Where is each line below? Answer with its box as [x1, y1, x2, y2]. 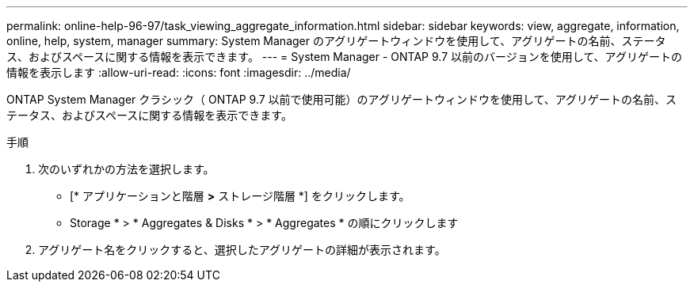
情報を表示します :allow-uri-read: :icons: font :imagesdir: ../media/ [6, 66, 351, 79]
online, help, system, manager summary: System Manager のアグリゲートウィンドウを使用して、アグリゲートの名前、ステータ [6, 34, 666, 47]
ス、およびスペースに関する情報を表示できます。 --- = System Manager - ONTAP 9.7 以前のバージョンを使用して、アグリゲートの [6, 50, 682, 63]
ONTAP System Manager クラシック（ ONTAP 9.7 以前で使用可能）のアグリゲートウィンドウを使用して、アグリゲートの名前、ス [6, 93, 677, 106]
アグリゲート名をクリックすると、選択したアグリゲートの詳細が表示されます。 [38, 243, 446, 256]
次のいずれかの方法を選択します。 [38, 162, 215, 176]
